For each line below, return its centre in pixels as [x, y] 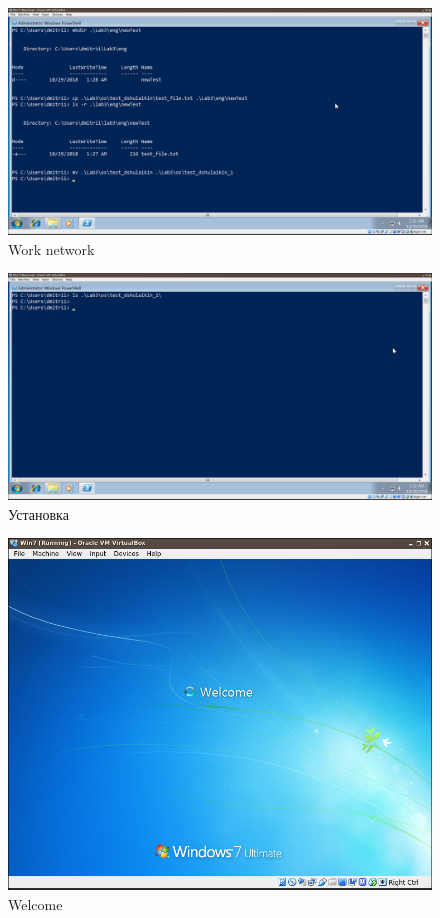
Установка [38, 513]
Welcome [35, 903]
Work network [51, 248]
